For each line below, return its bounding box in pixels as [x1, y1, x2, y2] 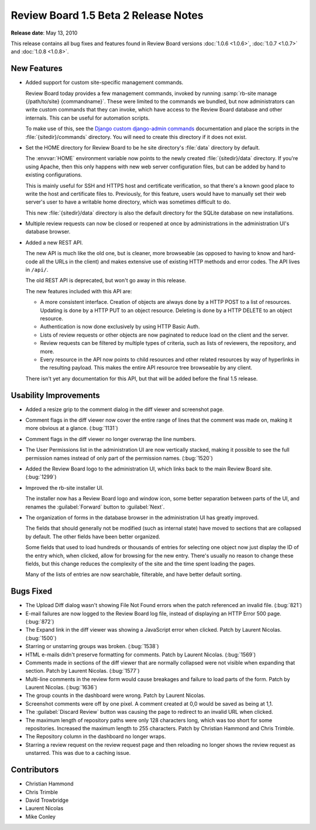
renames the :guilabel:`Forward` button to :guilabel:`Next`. [25, 503, 165, 510]
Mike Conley [25, 813, 56, 820]
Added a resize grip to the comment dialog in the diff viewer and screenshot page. [25, 405, 225, 413]
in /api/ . [25, 266, 49, 273]
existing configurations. [25, 171, 83, 178]
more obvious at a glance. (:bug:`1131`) [25, 425, 118, 432]
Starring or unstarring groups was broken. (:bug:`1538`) [25, 643, 159, 650]
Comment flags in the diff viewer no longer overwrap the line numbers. [25, 435, 196, 442]
